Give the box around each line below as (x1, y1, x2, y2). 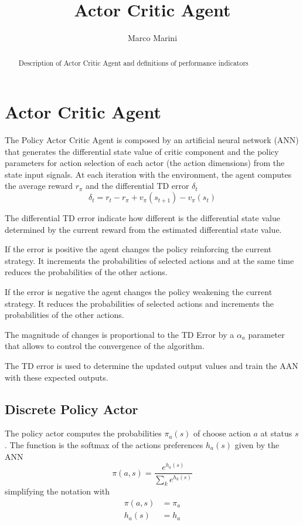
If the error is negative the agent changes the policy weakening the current (5, 286, 273, 298)
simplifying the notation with (5, 485, 110, 497)
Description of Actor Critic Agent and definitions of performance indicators (18, 57, 248, 67)
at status (260, 427, 292, 439)
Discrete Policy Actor (5, 399, 138, 418)
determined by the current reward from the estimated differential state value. (5, 223, 282, 235)
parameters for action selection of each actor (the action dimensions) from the (5, 157, 285, 169)
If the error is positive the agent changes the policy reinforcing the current (5, 243, 272, 255)
